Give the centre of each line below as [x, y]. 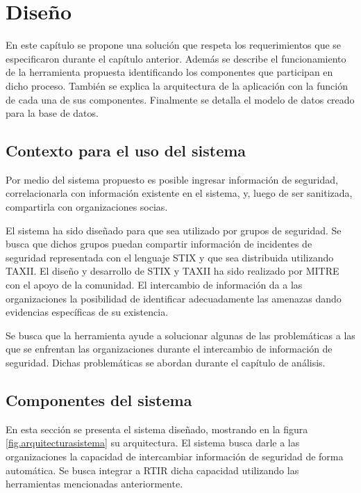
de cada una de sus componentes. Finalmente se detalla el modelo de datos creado [180, 99]
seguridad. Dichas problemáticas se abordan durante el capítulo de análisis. [166, 363]
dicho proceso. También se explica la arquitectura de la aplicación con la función [177, 85]
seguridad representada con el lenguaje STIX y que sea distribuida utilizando [170, 257]
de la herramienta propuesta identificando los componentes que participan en [169, 72]
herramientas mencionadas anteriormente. [94, 484]
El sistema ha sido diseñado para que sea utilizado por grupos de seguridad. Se [174, 230]
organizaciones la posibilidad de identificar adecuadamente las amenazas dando [174, 298]
